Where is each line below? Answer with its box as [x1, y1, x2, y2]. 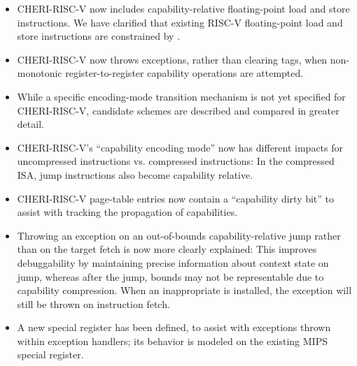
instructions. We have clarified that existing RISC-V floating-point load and [17, 15, 343, 29]
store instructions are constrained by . [17, 29, 181, 43]
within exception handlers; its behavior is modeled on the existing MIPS [17, 333, 328, 348]
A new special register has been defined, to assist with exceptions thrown [17, 320, 331, 335]
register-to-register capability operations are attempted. [65, 66, 304, 80]
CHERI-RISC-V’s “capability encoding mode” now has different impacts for [17, 140, 344, 154]
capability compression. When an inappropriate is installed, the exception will [17, 283, 352, 298]
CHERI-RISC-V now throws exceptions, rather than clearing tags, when [17, 52, 328, 66]
